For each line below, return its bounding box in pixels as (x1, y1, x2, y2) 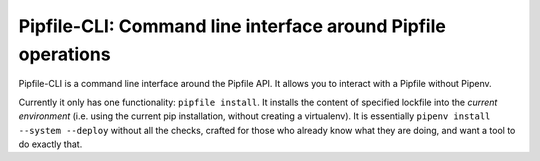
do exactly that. (18, 138, 83, 150)
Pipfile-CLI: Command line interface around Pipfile (18, 15, 447, 37)
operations (18, 43, 111, 65)
